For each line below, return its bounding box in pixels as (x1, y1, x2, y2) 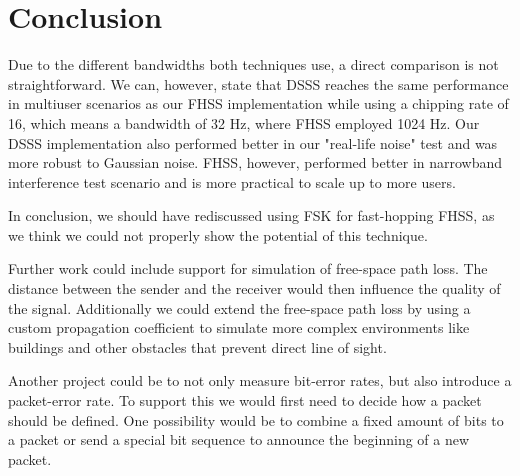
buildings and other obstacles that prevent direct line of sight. (8, 336, 387, 357)
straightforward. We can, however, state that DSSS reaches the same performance (8, 73, 509, 94)
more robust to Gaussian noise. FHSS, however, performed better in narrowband (8, 152, 503, 173)
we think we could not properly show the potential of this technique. (8, 224, 428, 245)
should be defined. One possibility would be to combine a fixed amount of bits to (8, 409, 504, 430)
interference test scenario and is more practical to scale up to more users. (8, 171, 456, 192)
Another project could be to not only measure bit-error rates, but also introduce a (8, 370, 512, 391)
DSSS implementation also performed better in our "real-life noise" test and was (8, 132, 498, 153)
